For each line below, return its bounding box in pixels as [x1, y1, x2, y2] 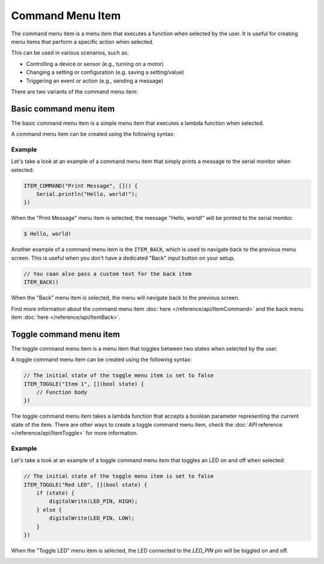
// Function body [36, 389, 88, 396]
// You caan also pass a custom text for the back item [23, 270, 192, 277]
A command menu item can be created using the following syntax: [11, 131, 175, 138]
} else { [36, 506, 62, 513]
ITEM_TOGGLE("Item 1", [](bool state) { [23, 381, 144, 387]
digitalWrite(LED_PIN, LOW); [49, 515, 135, 521]
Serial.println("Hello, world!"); [36, 191, 138, 198]
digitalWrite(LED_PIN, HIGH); [49, 498, 138, 505]
